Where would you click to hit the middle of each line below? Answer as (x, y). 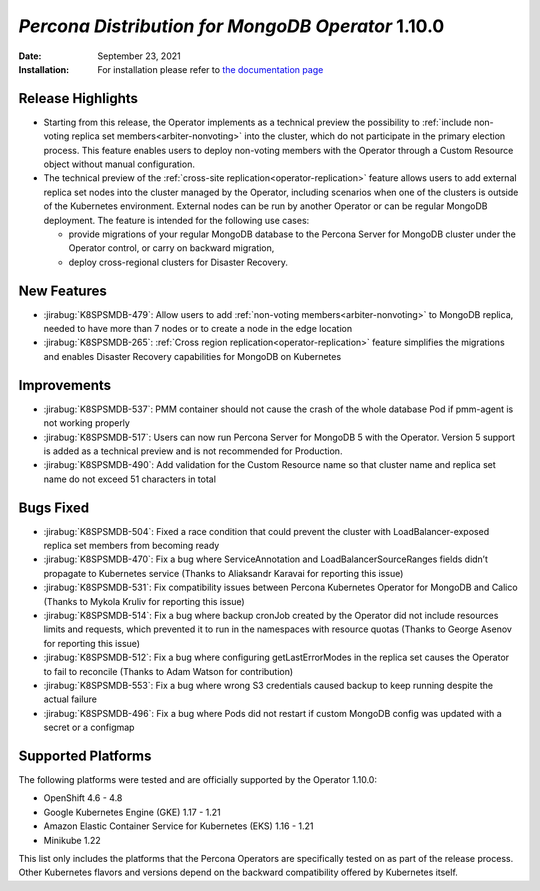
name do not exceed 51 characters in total (130, 479)
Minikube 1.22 (72, 840)
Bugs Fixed (54, 507)
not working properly (86, 423)
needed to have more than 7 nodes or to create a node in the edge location (198, 329)
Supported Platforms (85, 755)
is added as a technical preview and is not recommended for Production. (193, 451)
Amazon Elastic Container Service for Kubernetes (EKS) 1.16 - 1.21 (178, 826)
